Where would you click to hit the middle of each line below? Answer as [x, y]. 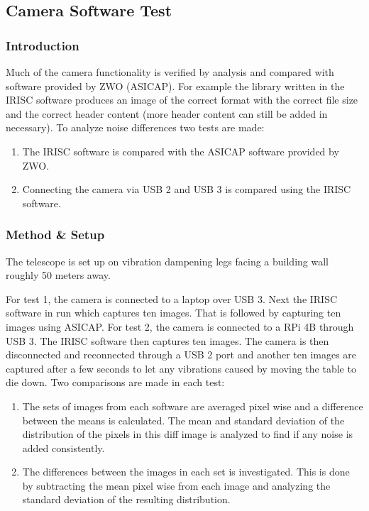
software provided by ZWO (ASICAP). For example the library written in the [175, 86]
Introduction [43, 45]
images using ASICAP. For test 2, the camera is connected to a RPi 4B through [180, 326]
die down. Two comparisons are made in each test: [115, 382]
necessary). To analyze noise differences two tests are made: [135, 127]
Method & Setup [55, 235]
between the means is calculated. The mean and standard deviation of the [183, 420]
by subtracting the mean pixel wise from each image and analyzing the [176, 485]
